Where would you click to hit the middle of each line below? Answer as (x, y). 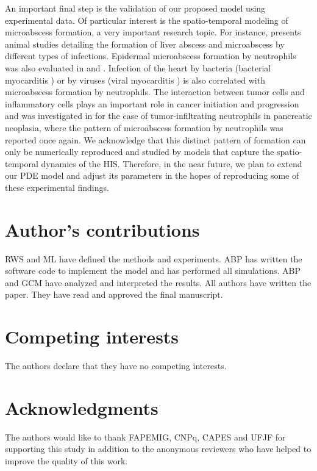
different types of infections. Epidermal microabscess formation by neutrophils (151, 56)
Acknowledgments (82, 407)
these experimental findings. (57, 187)
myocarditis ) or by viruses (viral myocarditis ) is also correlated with (135, 80)
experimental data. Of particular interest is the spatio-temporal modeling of (147, 20)
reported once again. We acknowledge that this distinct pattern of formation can (155, 139)
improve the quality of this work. (66, 461)
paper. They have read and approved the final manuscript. (114, 294)
